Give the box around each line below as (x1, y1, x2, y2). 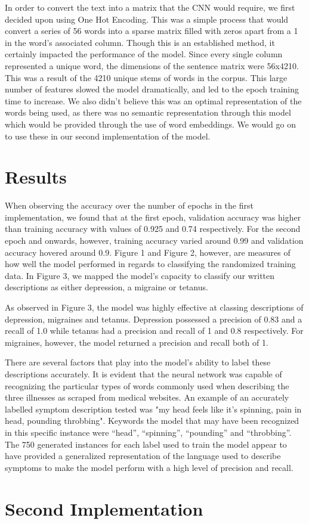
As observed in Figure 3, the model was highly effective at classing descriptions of (5, 301, 304, 313)
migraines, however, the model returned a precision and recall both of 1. (5, 336, 268, 348)
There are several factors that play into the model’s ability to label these (5, 356, 271, 368)
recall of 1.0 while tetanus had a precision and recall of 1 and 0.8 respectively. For (5, 324, 304, 337)
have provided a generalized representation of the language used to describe (5, 449, 281, 462)
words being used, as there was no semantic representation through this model (5, 106, 291, 119)
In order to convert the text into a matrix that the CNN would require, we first (5, 1, 295, 13)
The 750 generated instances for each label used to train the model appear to (5, 438, 287, 450)
